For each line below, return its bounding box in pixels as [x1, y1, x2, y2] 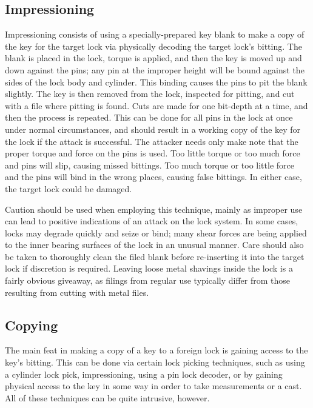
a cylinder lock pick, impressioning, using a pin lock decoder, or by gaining [5, 367, 283, 380]
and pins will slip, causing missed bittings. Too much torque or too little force [5, 158, 294, 171]
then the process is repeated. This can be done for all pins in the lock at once [5, 111, 293, 124]
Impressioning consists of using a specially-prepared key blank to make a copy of [5, 28, 305, 41]
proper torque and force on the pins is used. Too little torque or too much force [5, 147, 300, 159]
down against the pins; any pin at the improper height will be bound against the [5, 63, 305, 76]
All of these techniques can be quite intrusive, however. [5, 391, 210, 404]
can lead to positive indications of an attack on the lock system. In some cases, [5, 215, 298, 227]
